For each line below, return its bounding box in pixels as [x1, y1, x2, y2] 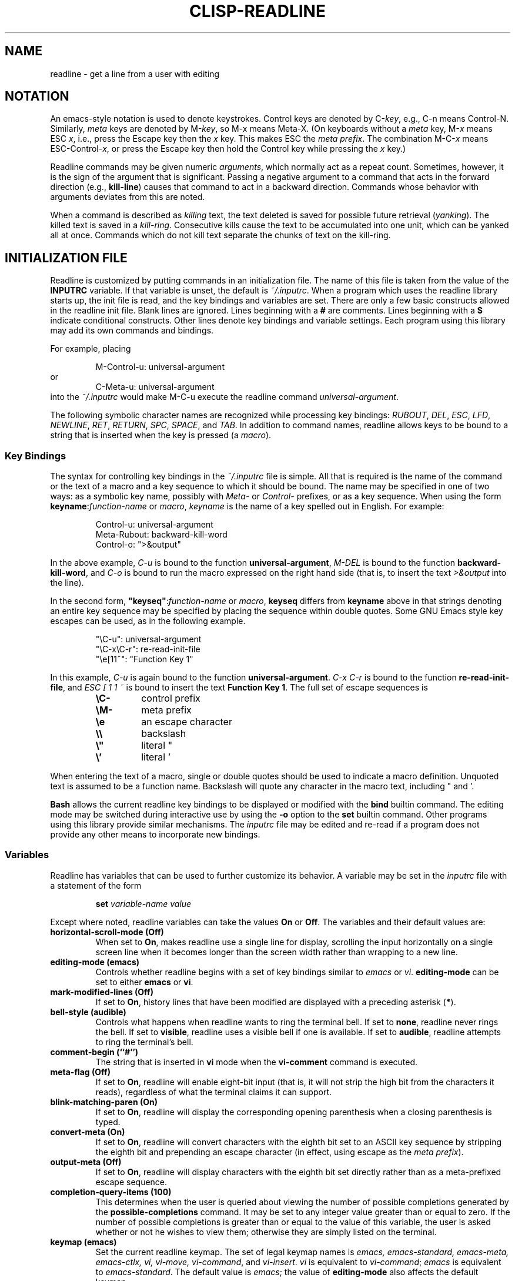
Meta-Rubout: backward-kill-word [95, 529, 228, 540]
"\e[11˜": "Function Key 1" [95, 654, 193, 665]
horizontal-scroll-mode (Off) [50, 926, 164, 937]
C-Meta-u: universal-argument [95, 382, 215, 392]
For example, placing [50, 343, 131, 354]
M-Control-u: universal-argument [95, 362, 225, 372]
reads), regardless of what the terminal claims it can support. [95, 1086, 332, 1097]
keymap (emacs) [50, 1236, 117, 1247]
